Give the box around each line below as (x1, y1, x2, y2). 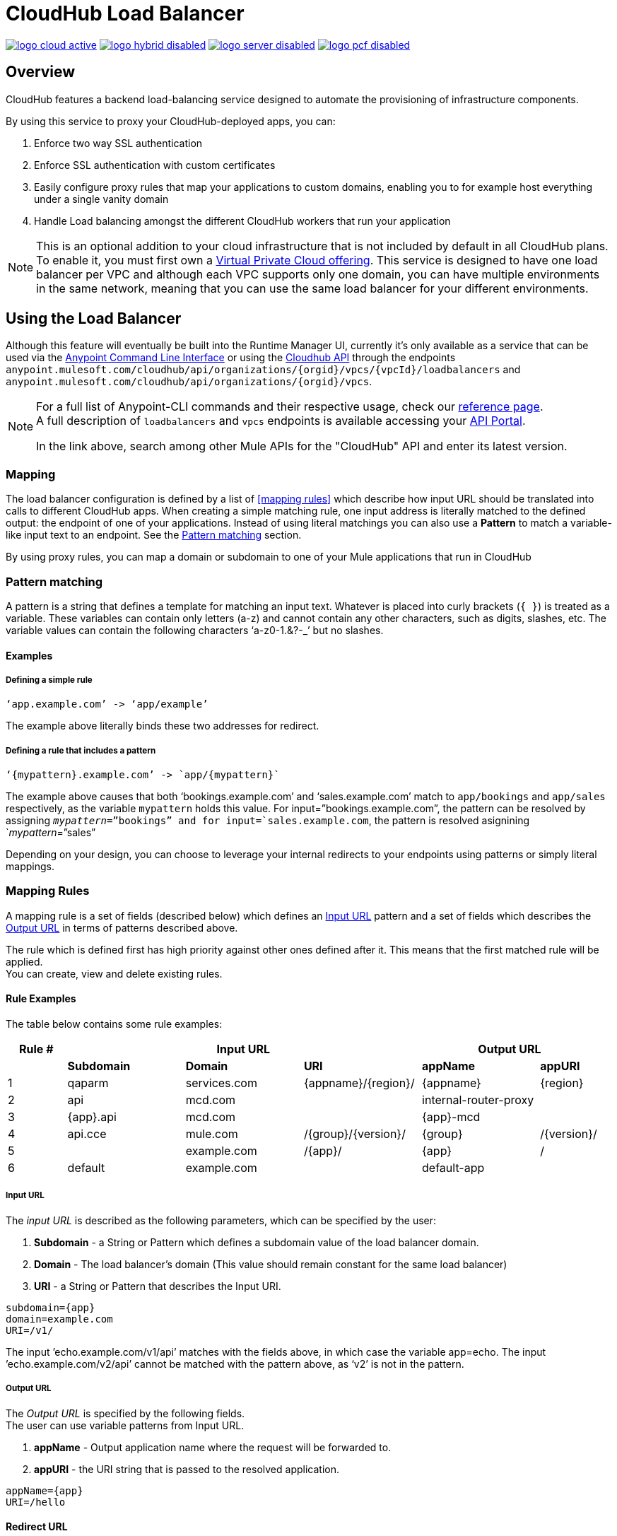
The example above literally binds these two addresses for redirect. (6, 720, 319, 732)
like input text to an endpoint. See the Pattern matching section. (6, 529, 302, 541)
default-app (422, 1161, 485, 1176)
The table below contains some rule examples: (6, 1018, 223, 1031)
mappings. (6, 860, 54, 873)
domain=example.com (6, 1313, 113, 1325)
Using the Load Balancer (6, 310, 182, 328)
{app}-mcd (422, 1110, 481, 1125)
